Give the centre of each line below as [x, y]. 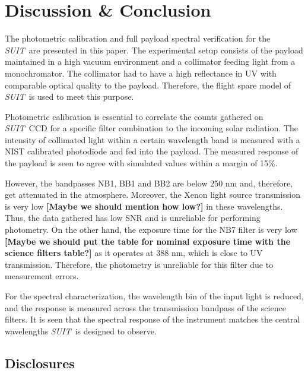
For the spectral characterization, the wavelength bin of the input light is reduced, [154, 296]
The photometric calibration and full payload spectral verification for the [138, 38]
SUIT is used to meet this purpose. [69, 97]
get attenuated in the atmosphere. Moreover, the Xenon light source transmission [153, 195]
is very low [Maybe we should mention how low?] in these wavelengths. [144, 206]
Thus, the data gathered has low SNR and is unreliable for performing [133, 218]
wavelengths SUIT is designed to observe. [81, 331]
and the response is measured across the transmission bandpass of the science [145, 307]
